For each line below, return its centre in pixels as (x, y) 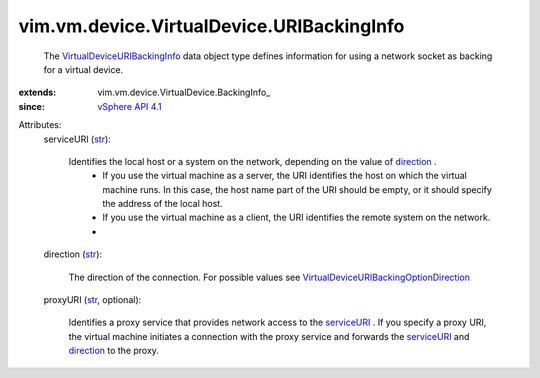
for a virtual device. (83, 69)
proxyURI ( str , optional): (92, 300)
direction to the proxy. (114, 351)
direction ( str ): (73, 254)
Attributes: (40, 125)
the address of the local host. (163, 204)
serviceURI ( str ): (77, 139)
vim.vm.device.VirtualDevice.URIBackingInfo (211, 26)
